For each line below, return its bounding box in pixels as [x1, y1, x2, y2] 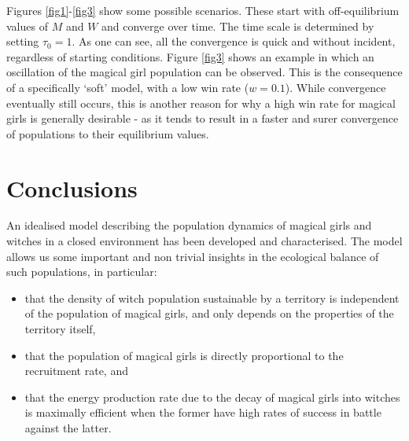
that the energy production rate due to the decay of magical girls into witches [24, 388, 400, 405]
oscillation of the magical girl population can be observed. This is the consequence [6, 64, 403, 80]
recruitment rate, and [24, 362, 128, 379]
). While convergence [285, 79, 386, 95]
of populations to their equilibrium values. [6, 125, 209, 141]
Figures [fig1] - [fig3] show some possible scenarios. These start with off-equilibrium [6, 2, 400, 18]
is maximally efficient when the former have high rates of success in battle [24, 404, 381, 421]
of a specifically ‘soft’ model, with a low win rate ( [6, 79, 249, 95]
